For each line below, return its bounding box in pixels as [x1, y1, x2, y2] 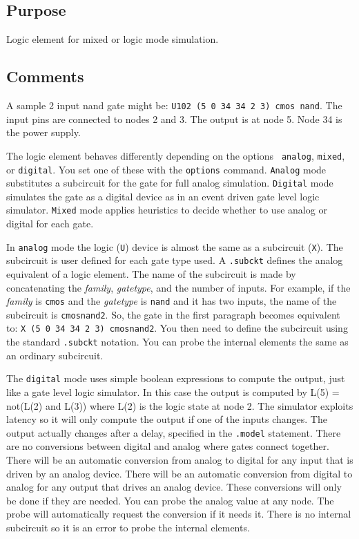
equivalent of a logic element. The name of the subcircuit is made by [6, 266, 296, 281]
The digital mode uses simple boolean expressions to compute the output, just [6, 371, 345, 386]
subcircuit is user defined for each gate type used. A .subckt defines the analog [6, 253, 343, 267]
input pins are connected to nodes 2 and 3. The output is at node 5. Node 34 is [6, 111, 342, 126]
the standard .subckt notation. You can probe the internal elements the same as [6, 334, 349, 349]
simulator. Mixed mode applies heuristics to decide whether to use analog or [6, 202, 327, 217]
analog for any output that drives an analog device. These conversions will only [6, 480, 342, 494]
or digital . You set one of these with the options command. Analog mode [6, 162, 327, 176]
